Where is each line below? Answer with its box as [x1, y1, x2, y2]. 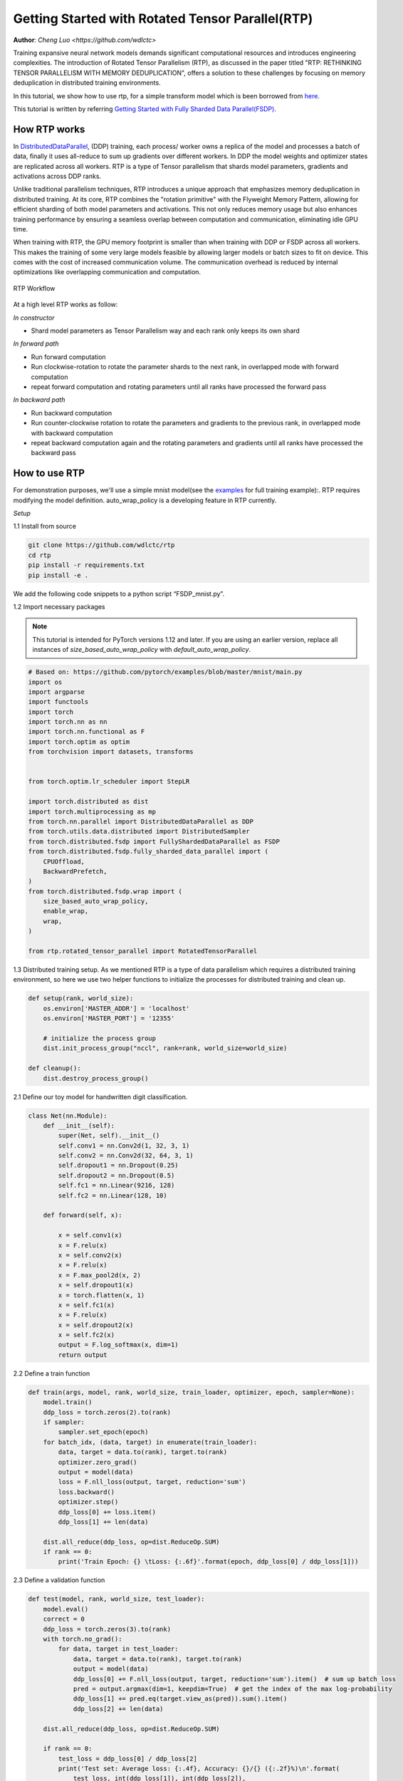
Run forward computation [31, 353, 106, 361]
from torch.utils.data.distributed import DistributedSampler [28, 827, 250, 836]
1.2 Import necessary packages [13, 602, 105, 611]
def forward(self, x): [43, 1211, 122, 1220]
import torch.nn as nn [28, 718, 108, 726]
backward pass [31, 449, 76, 457]
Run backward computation [31, 408, 112, 417]
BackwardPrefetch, [43, 867, 108, 876]
